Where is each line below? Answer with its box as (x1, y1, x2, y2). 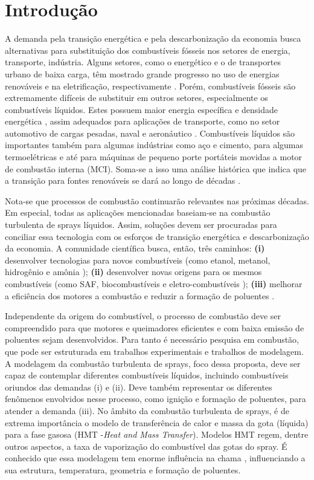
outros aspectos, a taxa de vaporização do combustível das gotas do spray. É (5, 439, 287, 452)
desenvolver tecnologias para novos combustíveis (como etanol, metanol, (5, 253, 271, 266)
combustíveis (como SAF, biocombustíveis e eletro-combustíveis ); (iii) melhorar (5, 277, 303, 290)
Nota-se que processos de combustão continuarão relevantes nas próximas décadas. (5, 194, 309, 207)
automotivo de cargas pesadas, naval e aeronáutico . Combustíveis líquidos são (5, 126, 295, 139)
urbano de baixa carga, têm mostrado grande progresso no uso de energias (5, 67, 280, 80)
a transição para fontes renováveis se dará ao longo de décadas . (5, 174, 240, 187)
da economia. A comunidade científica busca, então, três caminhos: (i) (5, 242, 265, 255)
